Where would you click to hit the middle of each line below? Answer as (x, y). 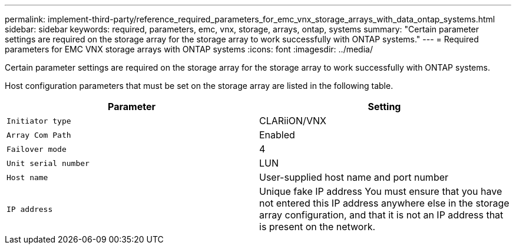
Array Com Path (39, 135)
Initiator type (39, 121)
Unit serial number (48, 163)
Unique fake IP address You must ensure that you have (381, 191)
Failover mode (37, 149)
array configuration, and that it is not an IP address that (381, 215)
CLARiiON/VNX (293, 121)
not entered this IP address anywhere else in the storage (384, 203)
